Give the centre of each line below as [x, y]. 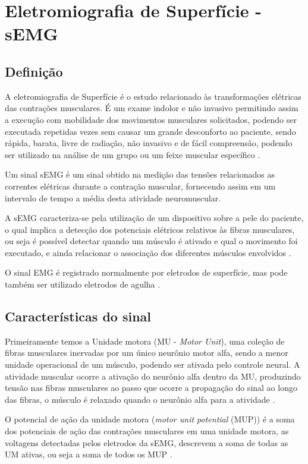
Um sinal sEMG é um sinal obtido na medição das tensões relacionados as [140, 174]
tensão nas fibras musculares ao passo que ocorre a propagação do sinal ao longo [151, 388]
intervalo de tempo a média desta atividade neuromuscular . [113, 198]
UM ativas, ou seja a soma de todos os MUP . [89, 454]
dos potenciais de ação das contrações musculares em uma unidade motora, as [147, 431]
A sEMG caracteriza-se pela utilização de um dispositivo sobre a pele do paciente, [154, 218]
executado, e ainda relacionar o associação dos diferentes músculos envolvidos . [148, 252]
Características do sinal [78, 316]
